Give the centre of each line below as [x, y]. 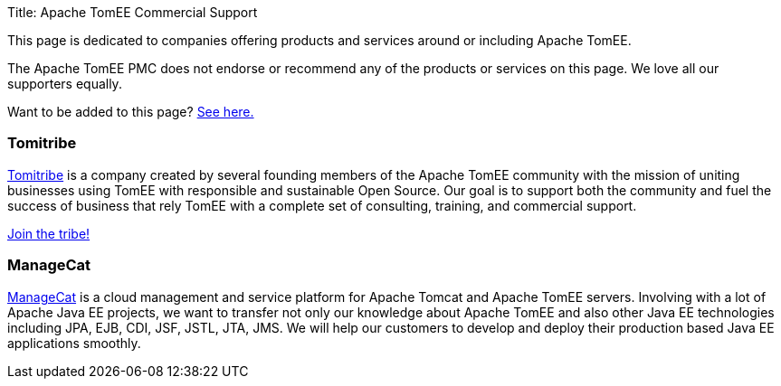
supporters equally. [65, 84]
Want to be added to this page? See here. [131, 112]
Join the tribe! [49, 233]
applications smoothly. [74, 343]
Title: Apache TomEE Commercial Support [133, 12]
